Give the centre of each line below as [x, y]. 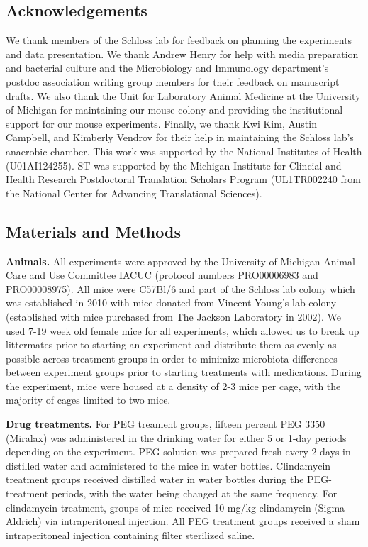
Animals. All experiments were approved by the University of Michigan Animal [180, 261]
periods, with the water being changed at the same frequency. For [194, 493]
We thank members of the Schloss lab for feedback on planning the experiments [179, 40]
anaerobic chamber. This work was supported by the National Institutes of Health [184, 151]
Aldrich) [24, 521]
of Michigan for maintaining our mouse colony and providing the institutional [174, 110]
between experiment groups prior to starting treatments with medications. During [184, 372]
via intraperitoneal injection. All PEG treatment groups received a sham [202, 521]
